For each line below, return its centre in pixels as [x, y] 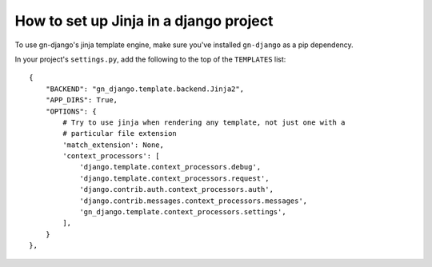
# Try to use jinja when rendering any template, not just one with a [204, 122]
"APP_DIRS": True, [82, 100]
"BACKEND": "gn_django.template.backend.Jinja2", [144, 89]
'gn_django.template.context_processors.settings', [183, 212]
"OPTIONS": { [71, 111]
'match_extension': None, [113, 145]
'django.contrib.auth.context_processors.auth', [176, 189]
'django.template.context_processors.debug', [170, 167]
